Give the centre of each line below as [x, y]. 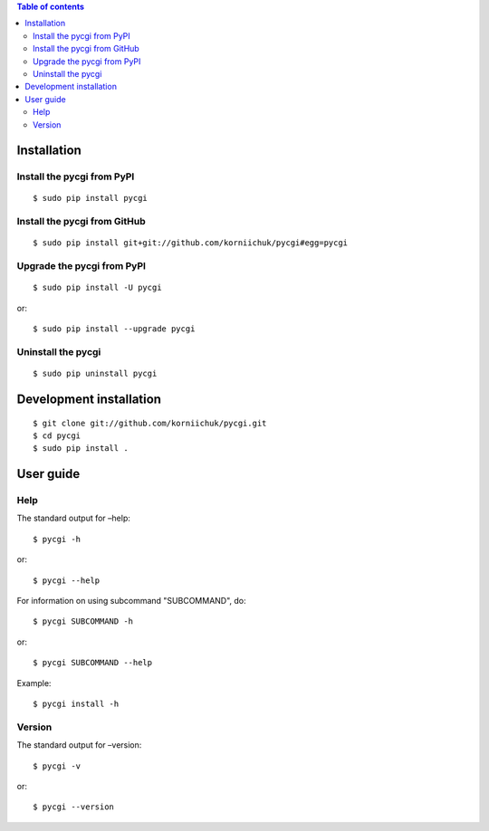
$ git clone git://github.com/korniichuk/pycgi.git [150, 423]
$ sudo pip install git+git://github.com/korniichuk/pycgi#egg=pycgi [191, 243]
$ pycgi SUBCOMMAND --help [93, 663]
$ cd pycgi [57, 435]
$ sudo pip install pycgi [91, 198]
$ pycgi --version [74, 807]
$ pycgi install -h [76, 703]
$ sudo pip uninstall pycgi [95, 374]
